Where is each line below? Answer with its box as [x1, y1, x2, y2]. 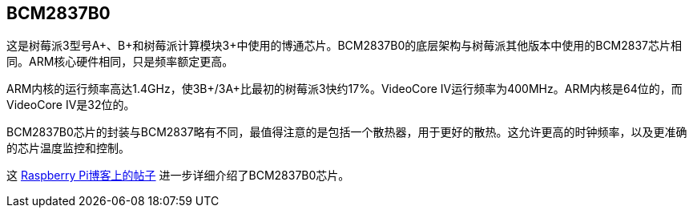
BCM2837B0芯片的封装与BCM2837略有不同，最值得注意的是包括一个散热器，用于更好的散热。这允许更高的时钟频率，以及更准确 [6, 125, 687, 139]
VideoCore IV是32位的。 [6, 98, 135, 112]
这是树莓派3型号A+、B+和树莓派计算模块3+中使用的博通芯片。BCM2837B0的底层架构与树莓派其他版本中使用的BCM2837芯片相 [6, 38, 683, 53]
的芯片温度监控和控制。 [6, 141, 130, 155]
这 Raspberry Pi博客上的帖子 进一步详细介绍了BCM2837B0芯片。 [6, 168, 350, 183]
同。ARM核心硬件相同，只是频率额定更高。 [6, 55, 234, 69]
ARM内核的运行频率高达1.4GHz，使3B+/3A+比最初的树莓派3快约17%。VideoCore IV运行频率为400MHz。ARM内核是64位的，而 [6, 82, 683, 96]
